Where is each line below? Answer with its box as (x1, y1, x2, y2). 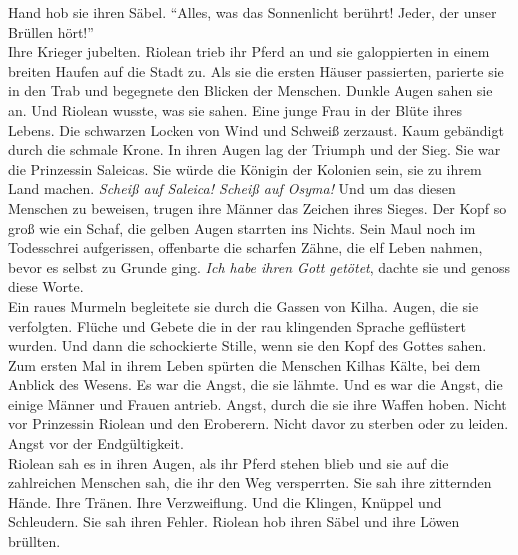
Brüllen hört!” (8, 21, 94, 42)
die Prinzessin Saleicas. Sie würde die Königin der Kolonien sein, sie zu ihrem (8, 158, 482, 179)
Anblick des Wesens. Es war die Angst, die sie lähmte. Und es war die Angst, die (8, 374, 503, 395)
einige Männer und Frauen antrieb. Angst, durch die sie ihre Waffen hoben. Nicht (8, 393, 507, 414)
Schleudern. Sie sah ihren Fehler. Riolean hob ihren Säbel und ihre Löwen (8, 511, 460, 532)
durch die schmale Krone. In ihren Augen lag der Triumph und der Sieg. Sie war (8, 139, 501, 160)
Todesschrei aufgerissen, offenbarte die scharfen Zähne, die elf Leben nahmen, (8, 237, 483, 258)
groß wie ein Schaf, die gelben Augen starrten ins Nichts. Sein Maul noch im (8, 217, 476, 238)
